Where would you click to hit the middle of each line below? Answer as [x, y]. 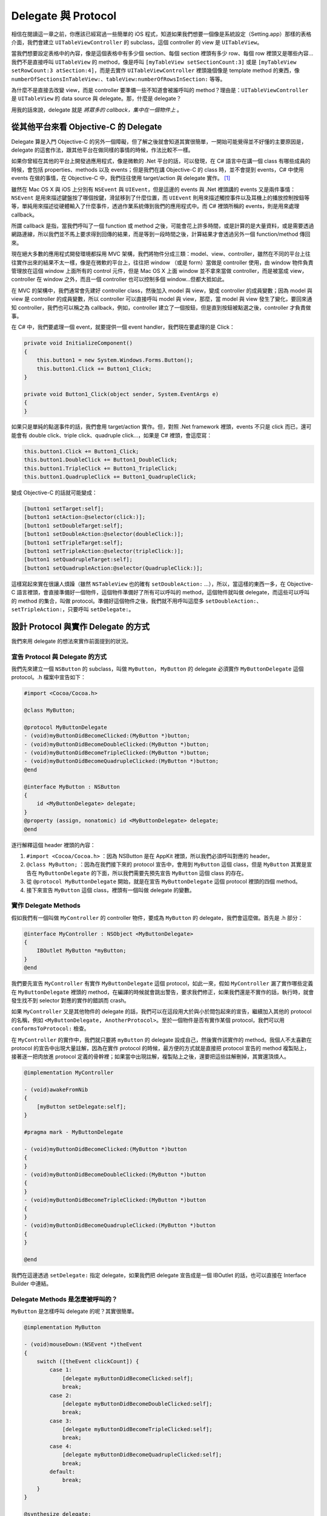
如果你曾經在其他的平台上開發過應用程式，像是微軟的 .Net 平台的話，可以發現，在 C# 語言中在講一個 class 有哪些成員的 [161, 161]
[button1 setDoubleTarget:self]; [74, 525]
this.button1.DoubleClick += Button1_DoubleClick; [101, 460]
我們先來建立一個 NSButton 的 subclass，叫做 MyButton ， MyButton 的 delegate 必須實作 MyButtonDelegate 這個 [157, 669]
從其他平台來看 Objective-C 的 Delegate [87, 127]
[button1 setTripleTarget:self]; [74, 542]
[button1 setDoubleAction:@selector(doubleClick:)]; [104, 534]
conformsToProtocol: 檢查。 [51, 1028]
